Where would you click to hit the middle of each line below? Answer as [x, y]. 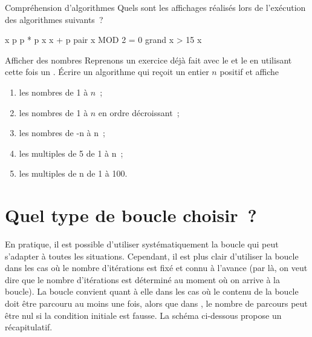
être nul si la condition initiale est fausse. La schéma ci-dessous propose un [143, 315]
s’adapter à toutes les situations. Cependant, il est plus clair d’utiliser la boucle [152, 256]
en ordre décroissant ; [139, 112]
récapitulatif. [29, 327]
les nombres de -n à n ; [62, 133]
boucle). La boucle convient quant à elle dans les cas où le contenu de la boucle [152, 291]
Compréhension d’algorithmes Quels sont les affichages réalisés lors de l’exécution [155, 7]
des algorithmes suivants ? [54, 19]
